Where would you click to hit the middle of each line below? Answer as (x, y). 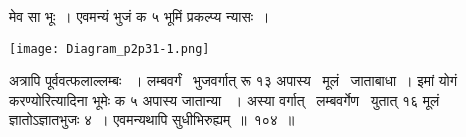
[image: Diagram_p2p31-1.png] (109, 48)
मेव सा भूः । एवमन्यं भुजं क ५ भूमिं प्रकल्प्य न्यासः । (139, 16)
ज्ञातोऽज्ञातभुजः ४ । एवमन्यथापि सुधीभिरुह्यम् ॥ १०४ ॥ (152, 119)
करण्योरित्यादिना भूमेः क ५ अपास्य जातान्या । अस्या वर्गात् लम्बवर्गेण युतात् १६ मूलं (224, 99)
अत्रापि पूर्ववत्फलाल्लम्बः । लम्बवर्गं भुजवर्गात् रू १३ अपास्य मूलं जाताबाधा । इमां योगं (233, 80)
